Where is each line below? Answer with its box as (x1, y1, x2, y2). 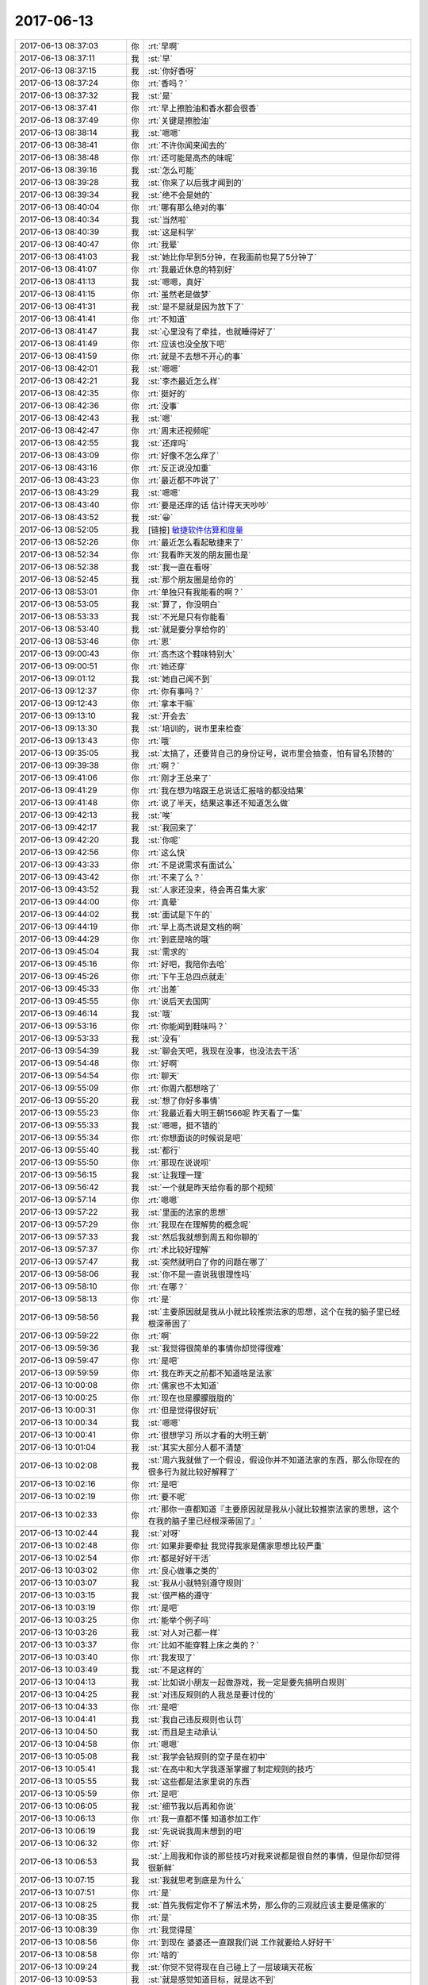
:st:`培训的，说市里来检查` (147, 723, 245, 734)
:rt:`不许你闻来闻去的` (147, 140, 227, 151)
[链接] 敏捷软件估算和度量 (147, 524, 244, 535)
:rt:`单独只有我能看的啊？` (147, 586, 243, 597)
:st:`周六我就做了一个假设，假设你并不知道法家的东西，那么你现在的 (147, 1454, 400, 1465)
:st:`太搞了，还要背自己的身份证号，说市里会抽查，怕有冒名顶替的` (147, 747, 396, 758)
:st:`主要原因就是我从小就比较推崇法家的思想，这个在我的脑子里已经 (147, 1306, 400, 1317)
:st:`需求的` (147, 946, 189, 957)
